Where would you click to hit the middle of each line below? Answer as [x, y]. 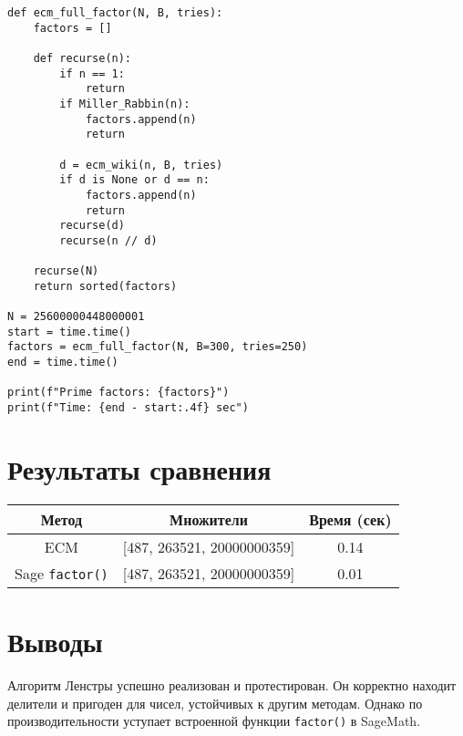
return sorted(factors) [105, 286]
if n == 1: [92, 73]
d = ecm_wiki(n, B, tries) [141, 165]
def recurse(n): [82, 58]
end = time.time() [63, 363]
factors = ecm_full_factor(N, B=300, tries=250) [158, 347]
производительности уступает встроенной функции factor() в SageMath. [214, 721]
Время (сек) [350, 519]
